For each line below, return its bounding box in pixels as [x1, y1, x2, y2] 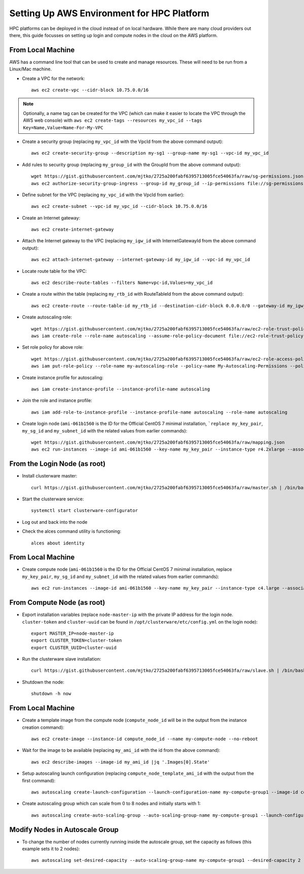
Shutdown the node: [22, 679, 64, 685]
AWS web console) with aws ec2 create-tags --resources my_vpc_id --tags [23, 117, 202, 124]
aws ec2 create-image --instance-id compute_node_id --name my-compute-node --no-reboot [31, 736, 258, 742]
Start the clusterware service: [22, 496, 84, 502]
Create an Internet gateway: [22, 214, 81, 221]
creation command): [22, 724, 64, 730]
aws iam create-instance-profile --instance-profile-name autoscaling [31, 386, 210, 392]
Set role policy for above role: [22, 344, 84, 350]
